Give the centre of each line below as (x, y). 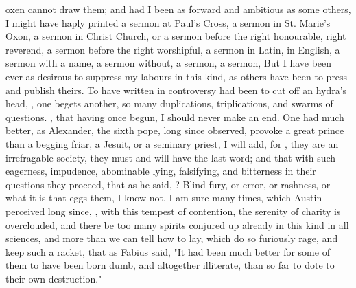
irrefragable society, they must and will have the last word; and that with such (171, 157)
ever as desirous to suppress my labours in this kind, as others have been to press (177, 76)
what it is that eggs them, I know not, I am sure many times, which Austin (164, 198)
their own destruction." (54, 278)
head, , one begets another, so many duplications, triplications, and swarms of (169, 103)
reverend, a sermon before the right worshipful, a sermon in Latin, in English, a (173, 49)
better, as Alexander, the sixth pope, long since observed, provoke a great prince (175, 130)
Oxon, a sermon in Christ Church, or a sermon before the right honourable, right (176, 36)
